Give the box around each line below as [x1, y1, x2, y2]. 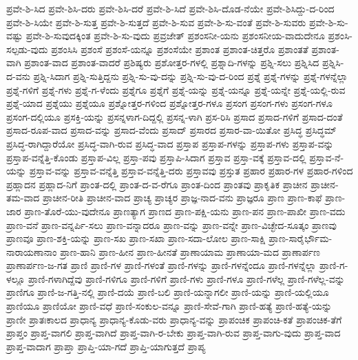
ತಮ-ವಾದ [6, 190, 40, 205]
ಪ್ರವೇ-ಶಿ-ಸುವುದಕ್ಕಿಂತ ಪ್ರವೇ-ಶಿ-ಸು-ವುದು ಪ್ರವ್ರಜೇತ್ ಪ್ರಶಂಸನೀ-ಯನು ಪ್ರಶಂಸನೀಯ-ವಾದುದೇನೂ [25, 28, 325, 43]
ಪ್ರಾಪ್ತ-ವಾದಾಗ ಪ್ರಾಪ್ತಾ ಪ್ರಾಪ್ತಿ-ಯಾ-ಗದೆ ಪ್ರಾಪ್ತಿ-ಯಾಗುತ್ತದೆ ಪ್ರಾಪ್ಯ [6, 339, 206, 353]
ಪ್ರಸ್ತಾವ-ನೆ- [309, 150, 344, 164]
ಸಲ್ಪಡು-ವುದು [6, 41, 48, 56]
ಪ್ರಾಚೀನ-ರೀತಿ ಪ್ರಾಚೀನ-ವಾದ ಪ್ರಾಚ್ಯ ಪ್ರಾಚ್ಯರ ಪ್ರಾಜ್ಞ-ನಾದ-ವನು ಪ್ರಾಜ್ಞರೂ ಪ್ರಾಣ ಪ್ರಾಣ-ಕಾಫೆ [43, 190, 322, 205]
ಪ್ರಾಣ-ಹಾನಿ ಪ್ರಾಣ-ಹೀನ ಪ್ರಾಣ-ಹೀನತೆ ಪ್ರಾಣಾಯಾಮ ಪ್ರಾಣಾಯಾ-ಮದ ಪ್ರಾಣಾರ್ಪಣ [60, 244, 320, 259]
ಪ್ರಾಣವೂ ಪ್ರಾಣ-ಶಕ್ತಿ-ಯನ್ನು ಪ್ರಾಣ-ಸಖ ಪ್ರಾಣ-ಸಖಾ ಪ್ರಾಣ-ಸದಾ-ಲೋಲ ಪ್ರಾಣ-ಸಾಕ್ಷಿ [6, 231, 266, 246]
